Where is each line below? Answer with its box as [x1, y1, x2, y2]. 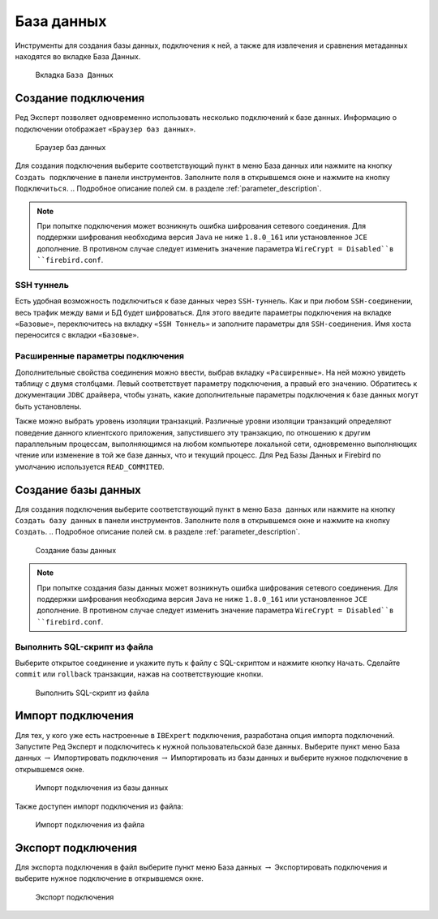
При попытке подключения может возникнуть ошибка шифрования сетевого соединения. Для [36, 221, 367, 230]
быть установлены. [15, 402, 82, 411]
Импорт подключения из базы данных [35, 783, 169, 792]
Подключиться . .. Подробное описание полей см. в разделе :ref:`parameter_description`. [15, 183, 322, 194]
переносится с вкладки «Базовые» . [15, 330, 140, 340]
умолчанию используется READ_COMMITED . [15, 462, 165, 471]
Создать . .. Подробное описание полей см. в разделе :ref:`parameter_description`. [15, 527, 300, 537]
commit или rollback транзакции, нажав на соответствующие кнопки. [15, 669, 264, 679]
